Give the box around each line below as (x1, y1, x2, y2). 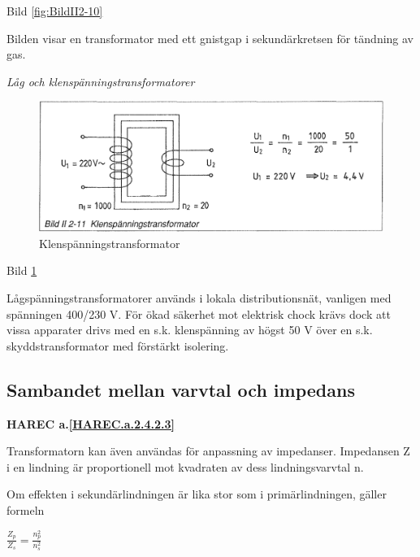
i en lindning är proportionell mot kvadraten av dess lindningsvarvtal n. (6, 458, 364, 475)
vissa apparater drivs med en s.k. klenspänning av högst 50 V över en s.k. (6, 321, 373, 338)
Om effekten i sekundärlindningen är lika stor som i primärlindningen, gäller (6, 485, 387, 503)
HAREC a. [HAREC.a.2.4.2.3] (6, 415, 175, 432)
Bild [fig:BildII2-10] (6, 2, 103, 19)
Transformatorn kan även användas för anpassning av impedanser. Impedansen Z (6, 442, 410, 459)
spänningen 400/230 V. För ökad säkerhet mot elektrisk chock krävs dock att (6, 305, 391, 322)
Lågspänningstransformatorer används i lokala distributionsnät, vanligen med (6, 289, 392, 306)
